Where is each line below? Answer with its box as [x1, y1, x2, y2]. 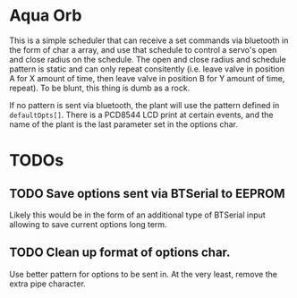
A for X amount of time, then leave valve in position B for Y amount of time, [9, 72, 285, 83]
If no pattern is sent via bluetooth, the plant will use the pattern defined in [9, 99, 280, 110]
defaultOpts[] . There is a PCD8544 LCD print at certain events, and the [9, 109, 274, 120]
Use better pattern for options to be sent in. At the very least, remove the [9, 268, 277, 279]
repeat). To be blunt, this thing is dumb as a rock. [9, 82, 191, 93]
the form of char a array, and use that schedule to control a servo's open [9, 44, 277, 55]
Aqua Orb [9, 5, 82, 26]
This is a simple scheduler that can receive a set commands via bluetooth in [9, 35, 289, 46]
